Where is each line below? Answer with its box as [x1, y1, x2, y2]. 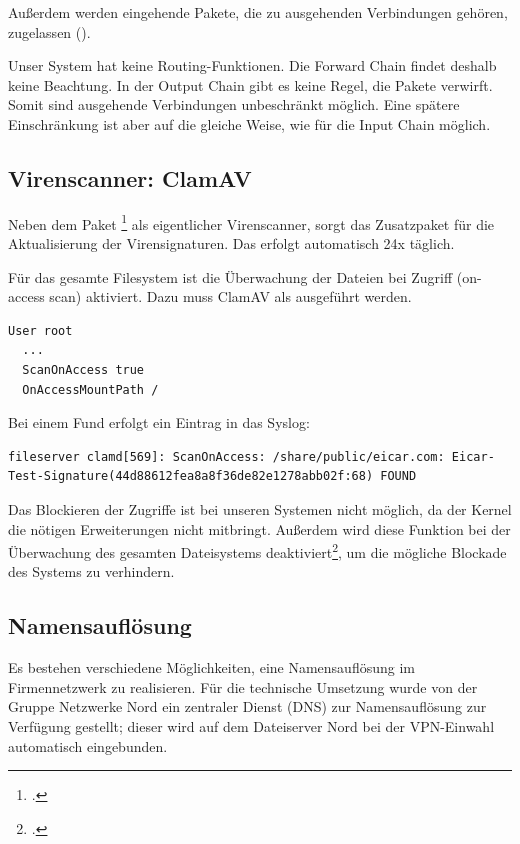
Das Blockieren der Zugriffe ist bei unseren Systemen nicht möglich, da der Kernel [8, 498, 512, 519]
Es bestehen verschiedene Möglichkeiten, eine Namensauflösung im [8, 657, 415, 678]
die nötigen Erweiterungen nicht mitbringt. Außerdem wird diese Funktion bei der [8, 518, 511, 539]
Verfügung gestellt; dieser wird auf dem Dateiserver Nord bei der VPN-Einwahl [8, 715, 495, 736]
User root [8, 323, 73, 338]
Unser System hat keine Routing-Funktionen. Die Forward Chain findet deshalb [8, 55, 497, 76]
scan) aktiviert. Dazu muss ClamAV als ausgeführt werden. [49, 286, 412, 307]
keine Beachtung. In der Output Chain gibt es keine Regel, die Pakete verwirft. [8, 74, 493, 95]
